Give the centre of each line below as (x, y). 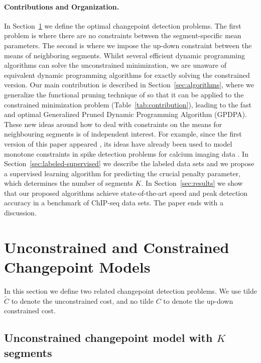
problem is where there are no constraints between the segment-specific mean (123, 35)
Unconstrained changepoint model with (108, 338)
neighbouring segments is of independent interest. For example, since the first (123, 134)
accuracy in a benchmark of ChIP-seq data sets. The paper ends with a (114, 203)
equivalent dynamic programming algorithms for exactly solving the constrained (127, 75)
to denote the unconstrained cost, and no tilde (82, 300)
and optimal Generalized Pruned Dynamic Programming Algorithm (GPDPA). (125, 114)
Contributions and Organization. (62, 6)
